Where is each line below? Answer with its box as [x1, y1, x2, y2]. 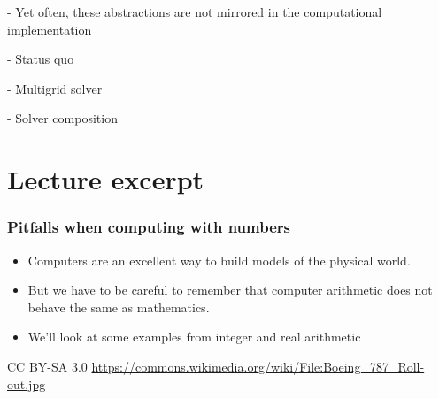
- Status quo [7, 50, 74, 68]
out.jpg [7, 374, 46, 393]
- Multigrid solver [7, 79, 103, 97]
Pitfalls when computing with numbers [7, 216, 290, 238]
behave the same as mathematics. [27, 297, 210, 316]
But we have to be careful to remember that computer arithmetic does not [27, 280, 433, 299]
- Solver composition [7, 109, 118, 127]
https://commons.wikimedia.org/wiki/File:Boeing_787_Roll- [91, 357, 425, 375]
